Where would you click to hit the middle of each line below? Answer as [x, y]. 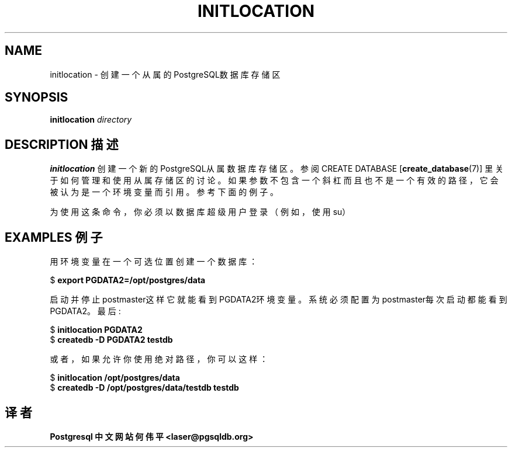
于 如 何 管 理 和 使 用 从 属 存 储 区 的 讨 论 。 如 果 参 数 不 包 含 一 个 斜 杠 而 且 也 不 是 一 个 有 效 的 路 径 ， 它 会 [274, 180]
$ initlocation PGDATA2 [96, 330]
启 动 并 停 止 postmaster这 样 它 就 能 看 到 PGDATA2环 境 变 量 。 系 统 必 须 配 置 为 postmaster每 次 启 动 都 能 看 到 [279, 300]
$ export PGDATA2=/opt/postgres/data [128, 280]
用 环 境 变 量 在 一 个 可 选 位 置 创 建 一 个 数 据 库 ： [154, 262]
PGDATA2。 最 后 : [85, 311]
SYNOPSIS [37, 98]
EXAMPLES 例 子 [54, 237]
